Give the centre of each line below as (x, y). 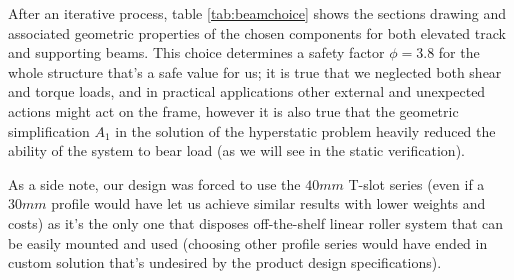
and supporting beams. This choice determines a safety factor (196, 52)
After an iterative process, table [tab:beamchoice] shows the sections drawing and (257, 13)
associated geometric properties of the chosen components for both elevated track (257, 32)
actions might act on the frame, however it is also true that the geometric (233, 110)
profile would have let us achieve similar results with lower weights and (268, 203)
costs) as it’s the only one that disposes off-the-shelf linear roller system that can (256, 222)
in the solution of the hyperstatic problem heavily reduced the (305, 130)
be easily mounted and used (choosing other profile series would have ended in (248, 242)
